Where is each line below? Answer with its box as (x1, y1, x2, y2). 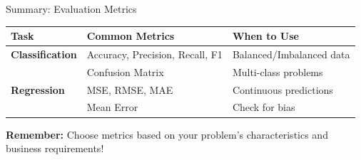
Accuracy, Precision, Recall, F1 (86, 46, 223, 61)
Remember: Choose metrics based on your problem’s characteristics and (6, 127, 328, 142)
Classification (11, 46, 77, 61)
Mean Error (86, 100, 138, 114)
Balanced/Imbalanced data (232, 46, 350, 61)
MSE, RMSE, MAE (86, 82, 173, 97)
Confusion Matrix (86, 64, 164, 79)
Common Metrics (86, 28, 175, 43)
